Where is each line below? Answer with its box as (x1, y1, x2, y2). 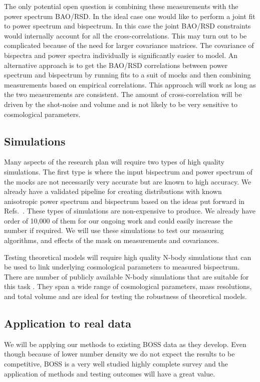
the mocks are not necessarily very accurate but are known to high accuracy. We (4, 176, 251, 186)
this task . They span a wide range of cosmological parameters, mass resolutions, (4, 281, 252, 291)
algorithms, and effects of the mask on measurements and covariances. (4, 235, 219, 245)
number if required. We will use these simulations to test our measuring (4, 225, 224, 235)
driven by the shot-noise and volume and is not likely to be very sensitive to (4, 98, 237, 109)
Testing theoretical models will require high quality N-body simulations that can (4, 251, 251, 262)
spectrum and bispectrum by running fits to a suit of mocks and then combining (4, 69, 251, 80)
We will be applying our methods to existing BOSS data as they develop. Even (4, 338, 246, 349)
